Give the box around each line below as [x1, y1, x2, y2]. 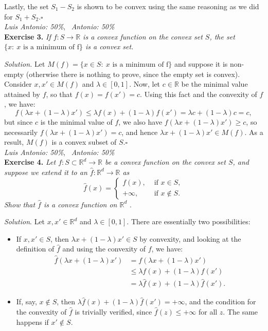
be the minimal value [181, 79, 248, 89]
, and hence [121, 126, 158, 137]
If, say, [16, 296, 37, 307]
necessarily [4, 126, 38, 137]
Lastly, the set [4, 1, 49, 11]
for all [198, 306, 218, 317]
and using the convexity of [62, 243, 146, 254]
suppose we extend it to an [4, 166, 87, 177]
